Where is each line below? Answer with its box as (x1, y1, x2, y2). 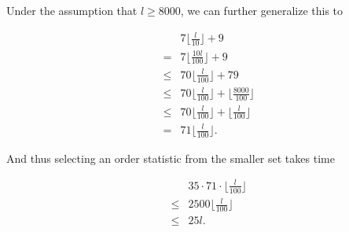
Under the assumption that (6, 2, 138, 18)
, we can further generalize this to (180, 2, 343, 18)
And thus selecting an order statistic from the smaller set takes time (6, 149, 335, 166)
